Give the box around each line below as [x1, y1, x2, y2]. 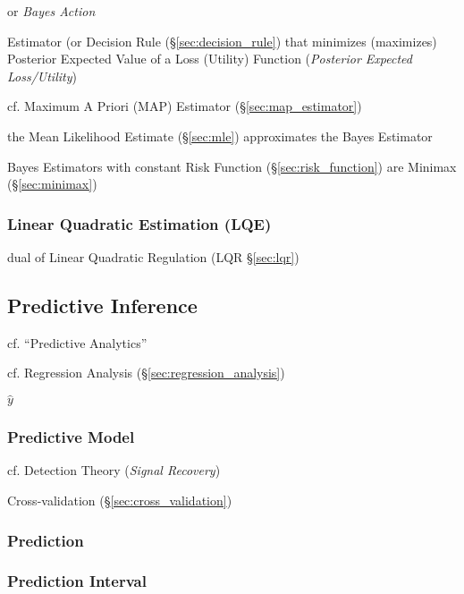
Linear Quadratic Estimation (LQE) [7, 212, 272, 234]
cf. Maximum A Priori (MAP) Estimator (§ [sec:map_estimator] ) [7, 97, 362, 115]
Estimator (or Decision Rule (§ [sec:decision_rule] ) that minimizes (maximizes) [7, 31, 437, 50]
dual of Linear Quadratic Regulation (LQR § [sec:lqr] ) [7, 247, 299, 266]
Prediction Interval [7, 570, 147, 592]
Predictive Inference [7, 291, 198, 318]
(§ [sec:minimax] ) [7, 174, 97, 193]
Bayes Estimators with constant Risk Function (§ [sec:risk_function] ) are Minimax [7, 157, 457, 175]
